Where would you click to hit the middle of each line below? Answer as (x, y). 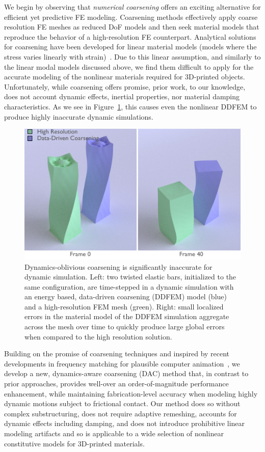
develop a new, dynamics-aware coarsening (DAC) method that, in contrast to (126, 373)
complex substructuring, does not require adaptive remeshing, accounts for (121, 413)
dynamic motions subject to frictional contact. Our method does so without (122, 403)
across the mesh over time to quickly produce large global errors (125, 327)
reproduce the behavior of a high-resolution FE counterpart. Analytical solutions (130, 36)
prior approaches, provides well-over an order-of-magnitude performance (116, 384)
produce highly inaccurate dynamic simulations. (79, 116)
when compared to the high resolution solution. (98, 336)
